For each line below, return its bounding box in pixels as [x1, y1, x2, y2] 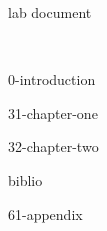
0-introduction [8, 69, 96, 90]
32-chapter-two [8, 136, 99, 157]
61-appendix [8, 203, 83, 224]
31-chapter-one [8, 102, 98, 123]
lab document [8, 2, 92, 22]
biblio [8, 169, 43, 190]
